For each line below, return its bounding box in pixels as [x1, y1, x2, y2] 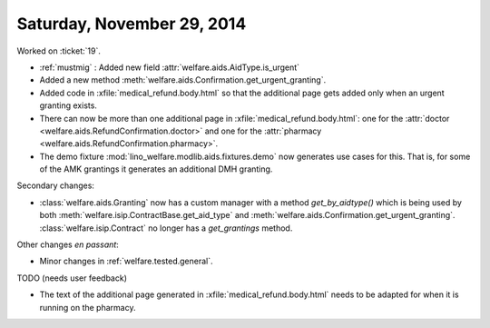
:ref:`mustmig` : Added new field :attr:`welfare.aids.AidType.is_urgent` [39, 62, 299, 73]
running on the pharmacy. [39, 302, 136, 313]
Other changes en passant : [16, 239, 120, 250]
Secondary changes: [16, 180, 95, 191]
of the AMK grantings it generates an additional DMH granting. [39, 164, 273, 174]
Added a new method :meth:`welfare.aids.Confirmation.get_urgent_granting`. [39, 75, 327, 85]
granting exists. [39, 100, 97, 111]
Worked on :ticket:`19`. [16, 45, 102, 56]
